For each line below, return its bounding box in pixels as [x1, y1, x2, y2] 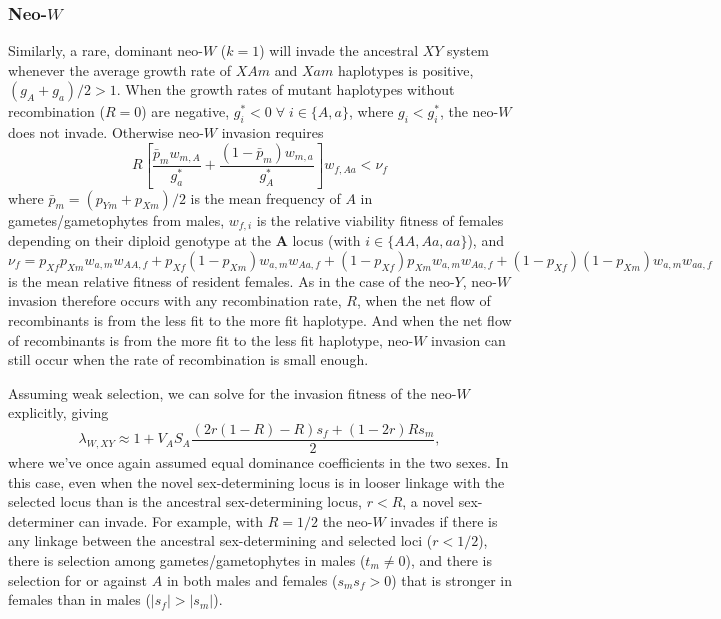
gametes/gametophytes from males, [8, 209, 225, 230]
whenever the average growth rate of [8, 59, 231, 80]
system [447, 40, 489, 61]
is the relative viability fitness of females [256, 209, 504, 230]
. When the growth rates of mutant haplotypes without [116, 79, 455, 100]
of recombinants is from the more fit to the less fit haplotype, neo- [8, 329, 414, 350]
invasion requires [221, 122, 324, 143]
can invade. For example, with [78, 510, 264, 531]
